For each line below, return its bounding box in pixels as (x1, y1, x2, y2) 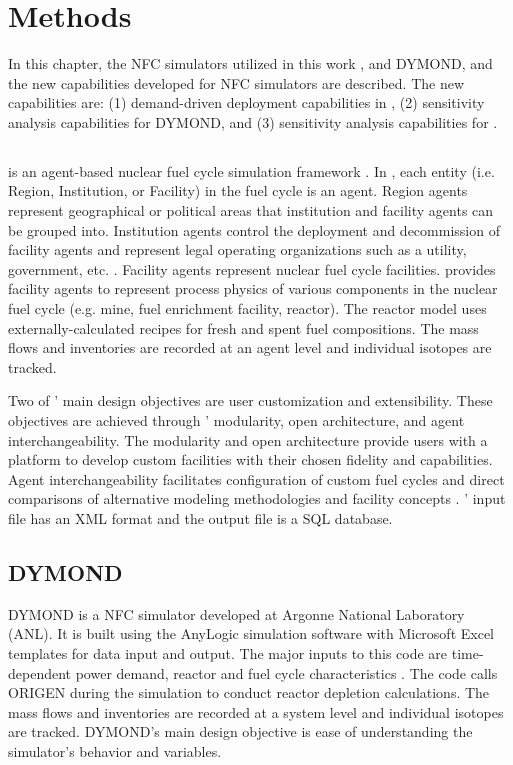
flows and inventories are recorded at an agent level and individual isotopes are (8, 337, 492, 358)
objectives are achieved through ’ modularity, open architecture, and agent (8, 410, 465, 431)
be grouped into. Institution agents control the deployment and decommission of (8, 219, 500, 240)
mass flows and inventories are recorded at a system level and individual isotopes (8, 701, 504, 722)
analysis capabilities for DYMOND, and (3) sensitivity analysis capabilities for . (8, 111, 498, 132)
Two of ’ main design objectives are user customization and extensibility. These (8, 390, 493, 411)
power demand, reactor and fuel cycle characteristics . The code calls (75, 662, 498, 683)
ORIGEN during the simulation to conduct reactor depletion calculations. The (8, 682, 490, 703)
